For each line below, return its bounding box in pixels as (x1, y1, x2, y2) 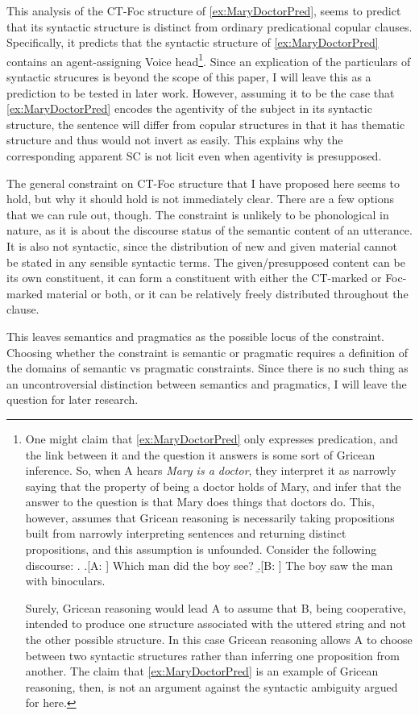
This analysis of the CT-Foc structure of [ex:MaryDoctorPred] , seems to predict (6, 2, 401, 19)
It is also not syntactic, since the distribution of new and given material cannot (6, 237, 398, 254)
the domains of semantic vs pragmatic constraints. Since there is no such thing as (6, 360, 409, 376)
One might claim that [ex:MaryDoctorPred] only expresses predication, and (25, 430, 398, 447)
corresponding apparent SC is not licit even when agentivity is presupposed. (6, 148, 382, 164)
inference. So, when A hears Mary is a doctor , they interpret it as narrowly (25, 462, 396, 479)
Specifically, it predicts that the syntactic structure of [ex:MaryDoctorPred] (6, 34, 379, 51)
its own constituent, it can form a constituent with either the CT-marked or (6, 269, 382, 286)
